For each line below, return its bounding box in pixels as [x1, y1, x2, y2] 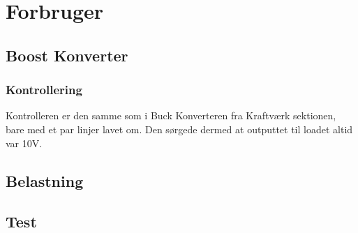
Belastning [6, 170, 84, 191]
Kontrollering [6, 81, 82, 98]
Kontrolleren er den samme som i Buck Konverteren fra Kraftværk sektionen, [6, 108, 336, 123]
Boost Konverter [6, 44, 128, 66]
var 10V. [6, 135, 43, 150]
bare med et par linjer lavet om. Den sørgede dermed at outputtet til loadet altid [6, 121, 353, 136]
